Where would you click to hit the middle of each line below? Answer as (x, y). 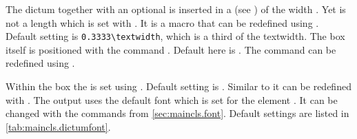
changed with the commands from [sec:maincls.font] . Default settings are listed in (177, 113)
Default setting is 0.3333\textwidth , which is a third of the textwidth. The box (175, 36)
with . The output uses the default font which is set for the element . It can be (172, 99)
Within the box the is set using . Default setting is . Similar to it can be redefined (178, 86)
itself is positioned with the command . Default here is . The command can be (171, 49)
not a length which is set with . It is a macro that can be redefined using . (162, 22)
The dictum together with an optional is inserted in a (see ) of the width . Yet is (176, 9)
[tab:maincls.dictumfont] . (58, 126)
